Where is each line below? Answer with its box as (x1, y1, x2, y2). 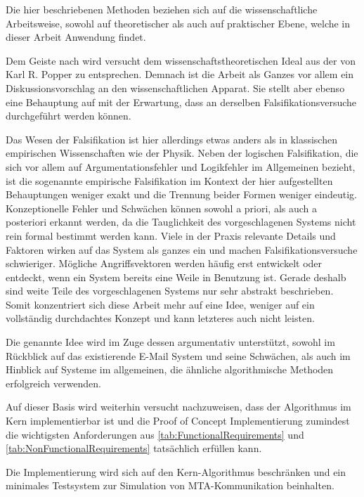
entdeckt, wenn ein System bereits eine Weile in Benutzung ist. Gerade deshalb (6, 269, 346, 284)
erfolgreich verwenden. (6, 375, 101, 390)
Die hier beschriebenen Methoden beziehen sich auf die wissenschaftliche (6, 2, 318, 16)
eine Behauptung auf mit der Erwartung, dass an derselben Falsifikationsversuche (6, 94, 357, 109)
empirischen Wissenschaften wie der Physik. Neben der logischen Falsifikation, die (6, 146, 358, 160)
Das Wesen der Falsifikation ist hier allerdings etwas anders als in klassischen (6, 131, 337, 146)
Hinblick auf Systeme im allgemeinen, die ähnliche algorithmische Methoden (6, 362, 334, 377)
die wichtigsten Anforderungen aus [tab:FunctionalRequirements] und (6, 427, 304, 441)
